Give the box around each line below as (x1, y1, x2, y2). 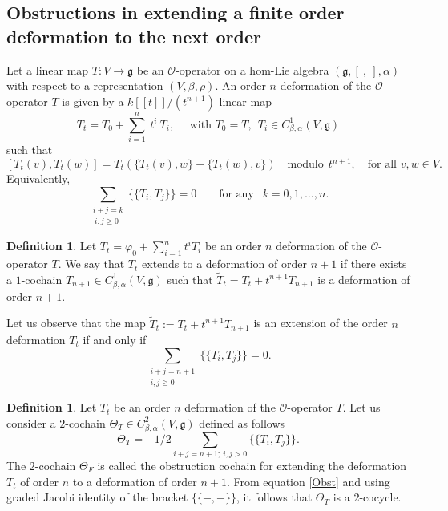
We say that (65, 255, 125, 272)
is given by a (62, 92, 124, 109)
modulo (287, 159, 324, 170)
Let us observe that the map (6, 314, 146, 331)
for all (367, 159, 398, 170)
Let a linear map (6, 61, 89, 78)
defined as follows (199, 414, 285, 431)
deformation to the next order (6, 23, 261, 48)
